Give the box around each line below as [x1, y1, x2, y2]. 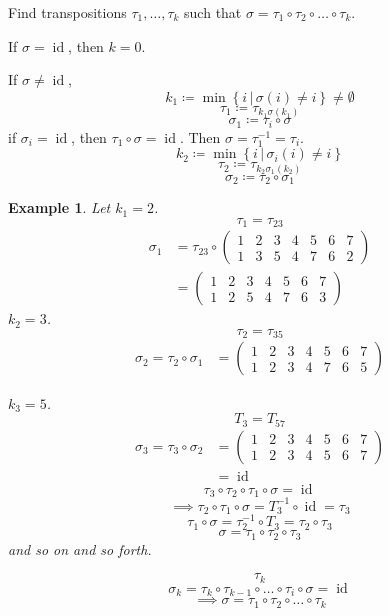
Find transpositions [8, 2, 127, 22]
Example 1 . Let [8, 197, 111, 218]
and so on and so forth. [8, 538, 152, 559]
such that [184, 2, 242, 22]
